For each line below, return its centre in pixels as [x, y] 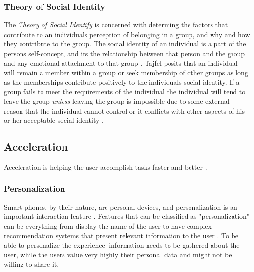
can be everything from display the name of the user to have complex [108, 225]
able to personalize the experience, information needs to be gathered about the [122, 245]
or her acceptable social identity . [54, 120]
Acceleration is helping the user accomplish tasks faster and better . [106, 166]
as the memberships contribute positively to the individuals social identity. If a [122, 82]
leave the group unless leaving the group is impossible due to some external [117, 101]
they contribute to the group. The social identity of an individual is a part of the [125, 44]
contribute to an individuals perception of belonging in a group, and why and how [127, 34]
